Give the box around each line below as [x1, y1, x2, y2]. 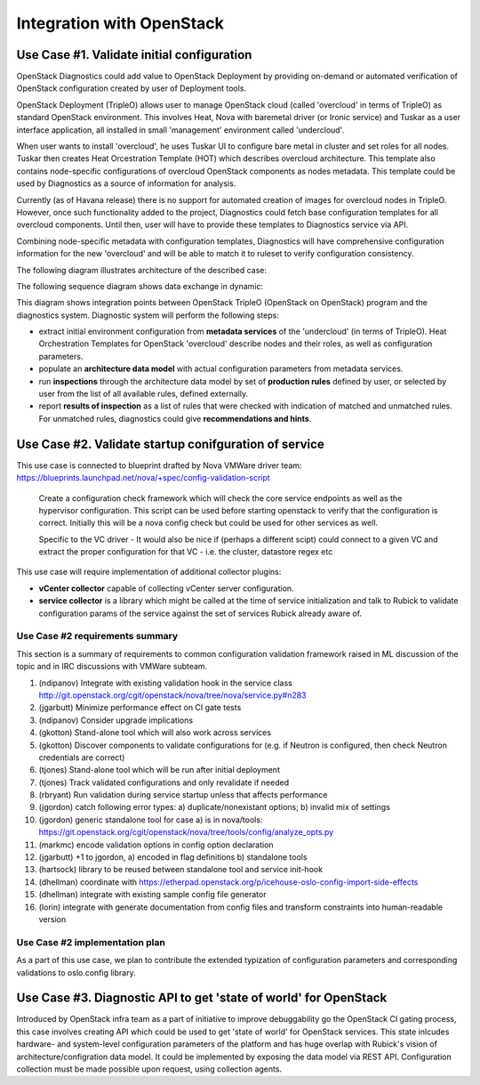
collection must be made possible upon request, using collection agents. [16, 1064, 283, 1074]
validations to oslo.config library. [16, 967, 137, 978]
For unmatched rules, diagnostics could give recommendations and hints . [38, 413, 312, 424]
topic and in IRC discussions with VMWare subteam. [16, 661, 208, 672]
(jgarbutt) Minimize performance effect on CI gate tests [38, 702, 242, 713]
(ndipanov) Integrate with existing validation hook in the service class [38, 677, 292, 688]
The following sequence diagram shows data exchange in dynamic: [16, 280, 264, 291]
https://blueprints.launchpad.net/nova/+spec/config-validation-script [16, 473, 270, 483]
